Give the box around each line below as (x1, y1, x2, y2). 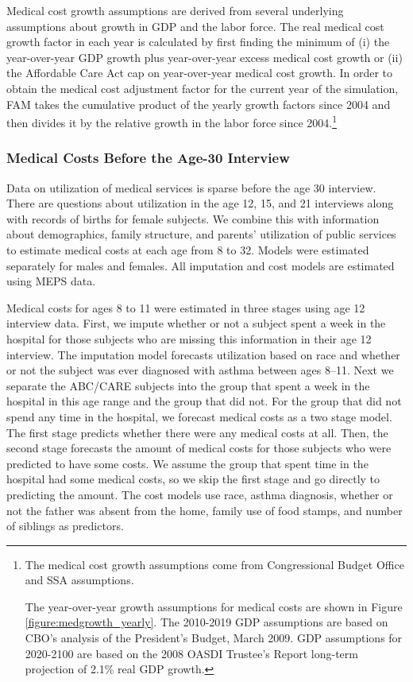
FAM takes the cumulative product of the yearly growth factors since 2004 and (6, 95, 391, 112)
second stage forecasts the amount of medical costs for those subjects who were (6, 440, 392, 456)
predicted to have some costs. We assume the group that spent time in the (6, 455, 369, 471)
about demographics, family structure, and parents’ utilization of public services (6, 226, 396, 242)
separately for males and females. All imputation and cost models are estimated (6, 257, 395, 273)
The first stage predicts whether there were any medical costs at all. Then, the (6, 424, 388, 440)
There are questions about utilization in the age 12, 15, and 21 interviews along (6, 195, 394, 211)
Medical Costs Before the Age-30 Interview (6, 148, 290, 168)
